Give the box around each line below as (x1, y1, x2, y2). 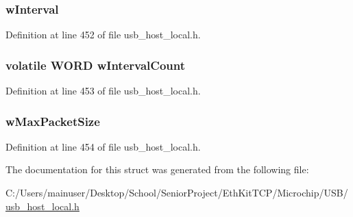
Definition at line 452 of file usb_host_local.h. (5, 27, 201, 42)
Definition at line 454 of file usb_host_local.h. (5, 139, 201, 153)
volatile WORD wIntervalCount (5, 56, 185, 73)
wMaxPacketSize (5, 112, 100, 129)
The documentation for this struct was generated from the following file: (5, 162, 309, 177)
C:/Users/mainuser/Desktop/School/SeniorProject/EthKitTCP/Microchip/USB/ (5, 186, 348, 200)
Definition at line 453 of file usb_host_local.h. (5, 84, 201, 98)
